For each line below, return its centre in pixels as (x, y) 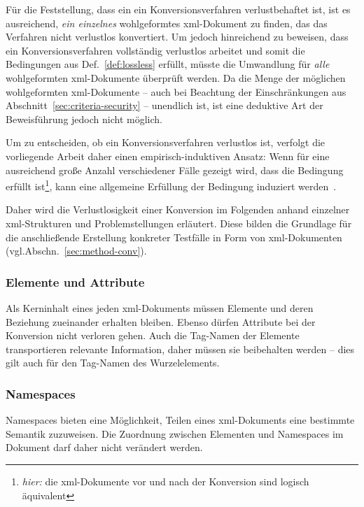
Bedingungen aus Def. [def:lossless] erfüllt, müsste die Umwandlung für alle (168, 64)
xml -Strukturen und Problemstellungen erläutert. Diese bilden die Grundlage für (179, 223)
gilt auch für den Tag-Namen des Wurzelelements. (113, 363)
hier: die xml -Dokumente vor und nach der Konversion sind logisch (166, 481)
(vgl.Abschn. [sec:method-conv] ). (76, 251)
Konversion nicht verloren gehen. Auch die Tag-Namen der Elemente (153, 335)
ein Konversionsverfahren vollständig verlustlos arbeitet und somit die (155, 50)
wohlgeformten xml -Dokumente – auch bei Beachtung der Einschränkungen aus (176, 91)
